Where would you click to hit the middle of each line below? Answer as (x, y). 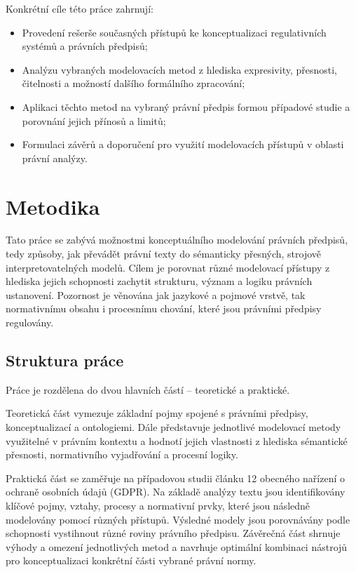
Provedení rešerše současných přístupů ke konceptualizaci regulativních (174, 32)
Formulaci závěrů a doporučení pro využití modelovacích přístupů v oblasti (183, 144)
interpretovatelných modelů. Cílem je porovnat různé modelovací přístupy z (168, 267)
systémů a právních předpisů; (85, 46)
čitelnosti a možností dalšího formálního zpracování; (133, 83)
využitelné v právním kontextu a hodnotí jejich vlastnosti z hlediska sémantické (177, 440)
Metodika (53, 206)
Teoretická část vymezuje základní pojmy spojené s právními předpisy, (157, 413)
